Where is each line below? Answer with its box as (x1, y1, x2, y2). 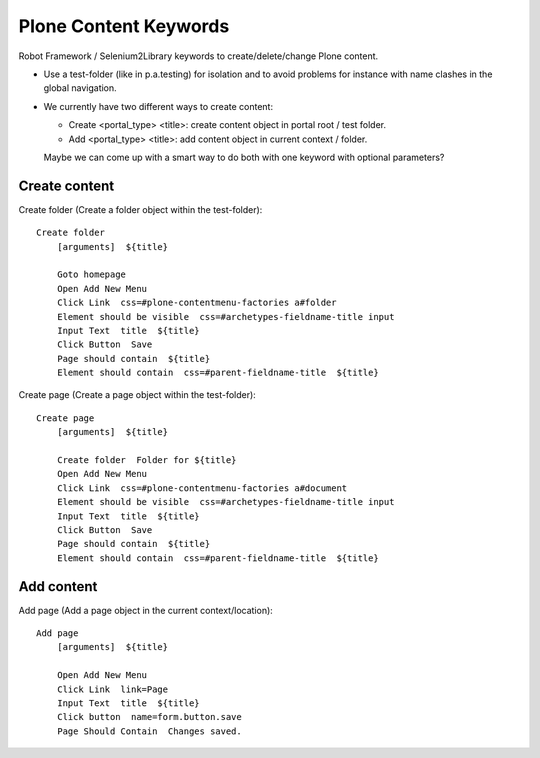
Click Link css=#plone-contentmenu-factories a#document (56, 482, 348, 494)
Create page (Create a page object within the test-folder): (18, 389, 257, 401)
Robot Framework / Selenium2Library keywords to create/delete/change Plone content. (18, 50, 379, 62)
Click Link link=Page (56, 683, 169, 695)
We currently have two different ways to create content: (43, 100, 274, 112)
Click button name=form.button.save (56, 711, 242, 723)
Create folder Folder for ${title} (56, 455, 237, 466)
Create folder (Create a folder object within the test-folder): (18, 203, 263, 215)
